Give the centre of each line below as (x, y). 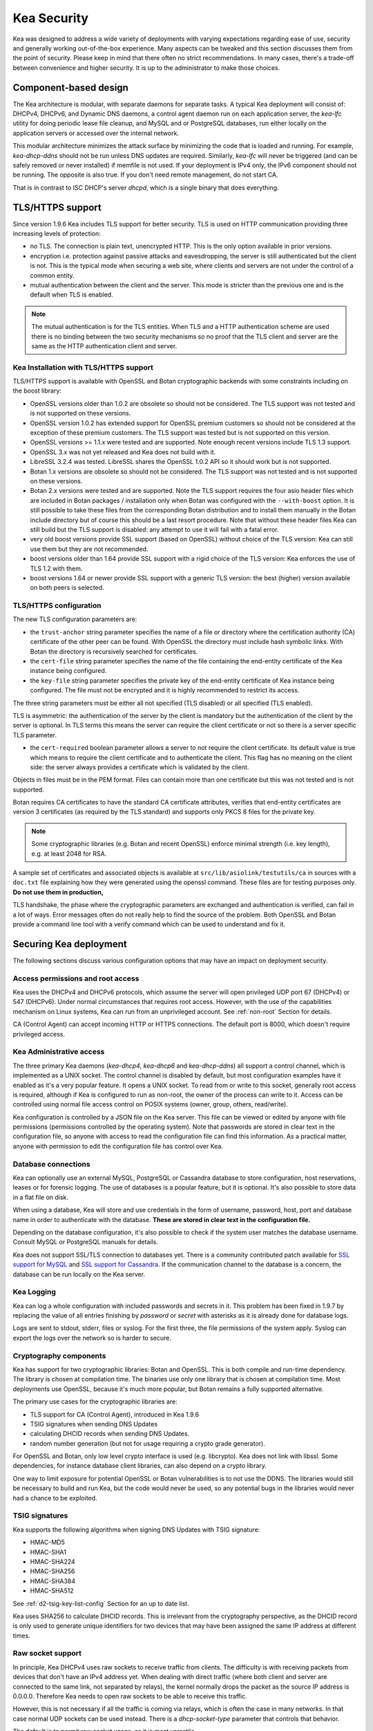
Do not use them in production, (58, 892)
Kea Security (51, 18)
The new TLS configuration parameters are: (75, 619)
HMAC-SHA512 (52, 1591)
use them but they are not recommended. (89, 549)
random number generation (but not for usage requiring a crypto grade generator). (147, 1443)
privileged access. (39, 1034)
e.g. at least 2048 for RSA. (69, 853)
